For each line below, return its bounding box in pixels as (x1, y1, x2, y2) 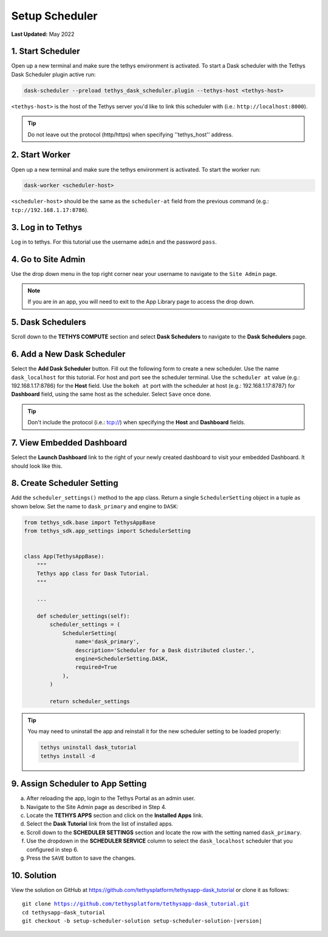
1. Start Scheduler (11, 46, 80, 57)
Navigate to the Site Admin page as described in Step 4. (26, 803, 167, 810)
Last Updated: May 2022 (11, 30, 75, 38)
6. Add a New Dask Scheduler (11, 349, 126, 359)
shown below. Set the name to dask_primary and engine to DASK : (11, 502, 179, 510)
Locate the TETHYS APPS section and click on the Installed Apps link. (26, 812, 203, 819)
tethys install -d (40, 753, 95, 759)
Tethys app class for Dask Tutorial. (36, 570, 149, 577)
